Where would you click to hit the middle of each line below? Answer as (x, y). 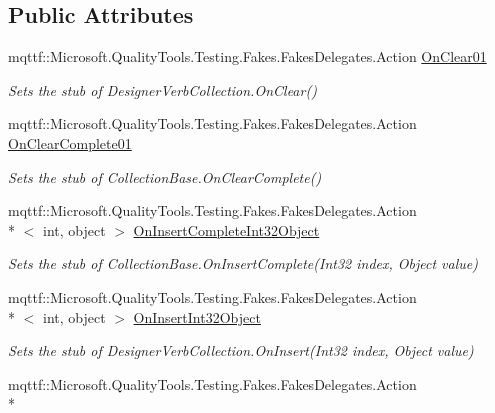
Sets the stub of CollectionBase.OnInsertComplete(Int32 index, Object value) (243, 263)
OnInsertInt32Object (197, 316)
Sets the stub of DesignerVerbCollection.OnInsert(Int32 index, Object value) (241, 350)
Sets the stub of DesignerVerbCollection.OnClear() (162, 89)
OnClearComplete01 (70, 142)
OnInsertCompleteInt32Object (226, 229)
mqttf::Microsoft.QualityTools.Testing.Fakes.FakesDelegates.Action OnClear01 (247, 56)
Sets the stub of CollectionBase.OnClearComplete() (165, 176)
